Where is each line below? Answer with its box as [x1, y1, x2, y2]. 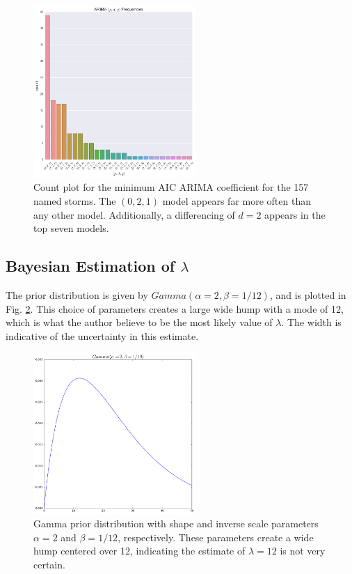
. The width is [281, 315, 342, 329]
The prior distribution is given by [6, 288, 148, 302]
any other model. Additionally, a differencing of [33, 207, 235, 222]
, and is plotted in [269, 288, 346, 302]
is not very [280, 543, 326, 558]
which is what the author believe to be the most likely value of [6, 315, 273, 329]
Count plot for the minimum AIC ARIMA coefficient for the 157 [33, 180, 309, 194]
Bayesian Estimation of [6, 255, 175, 277]
